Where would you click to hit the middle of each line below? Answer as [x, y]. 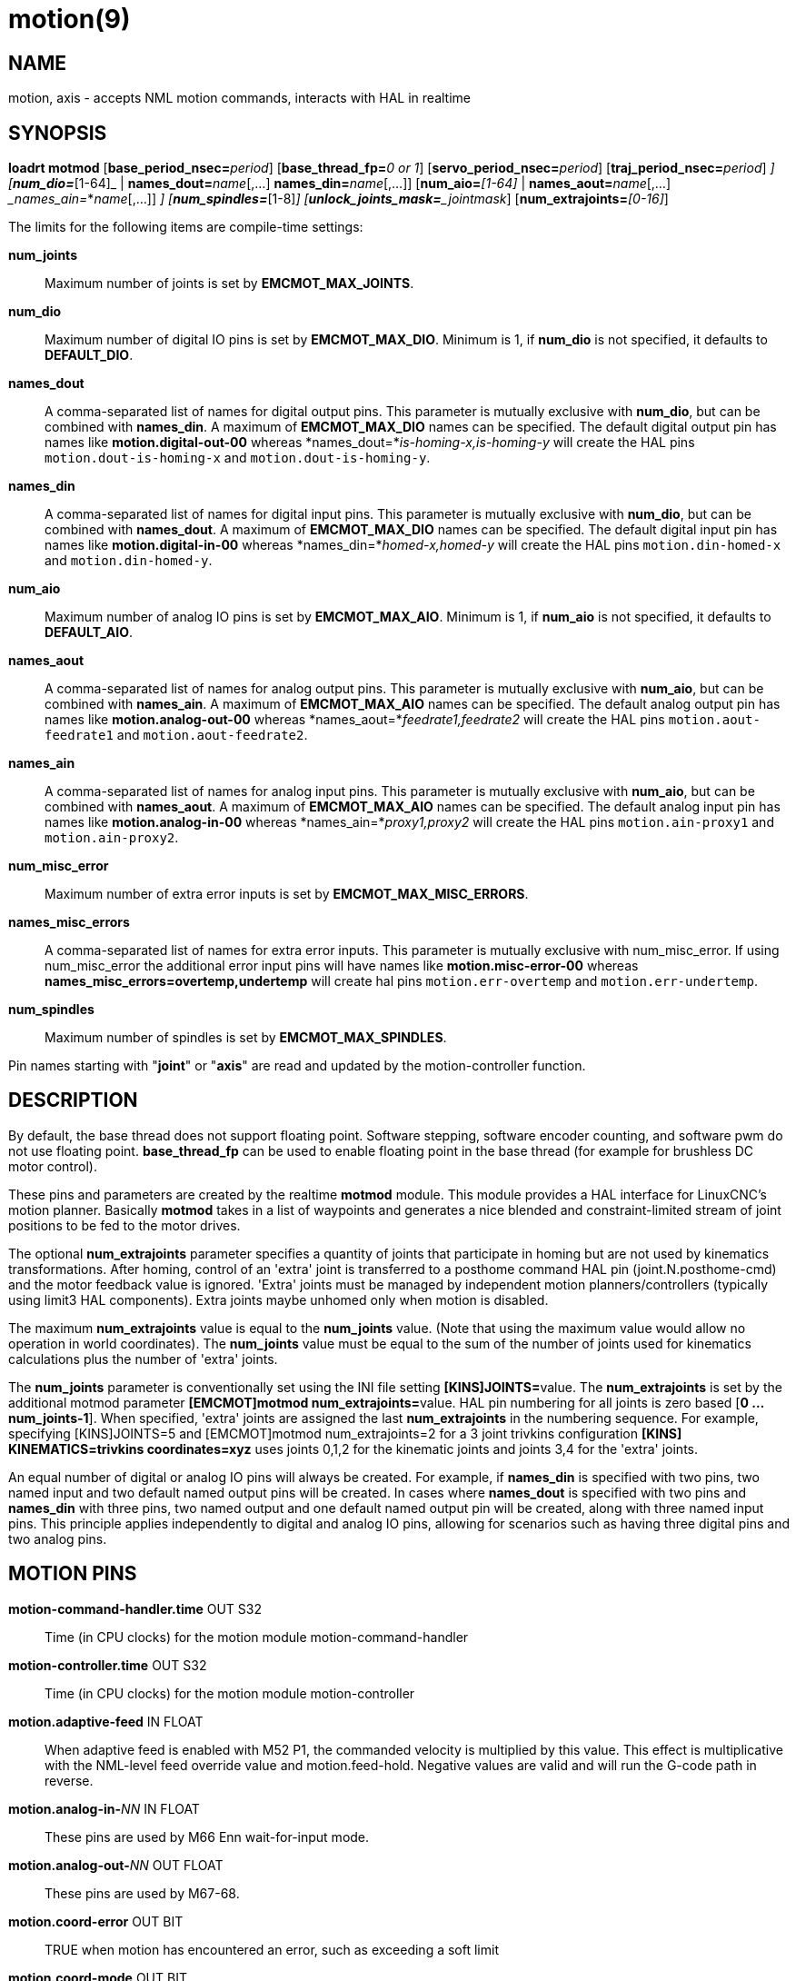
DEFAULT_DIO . [89, 355]
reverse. [69, 1780]
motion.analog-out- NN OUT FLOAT [116, 1865]
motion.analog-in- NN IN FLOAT [104, 1808]
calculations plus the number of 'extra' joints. [143, 1359]
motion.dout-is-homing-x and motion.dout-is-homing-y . [238, 458]
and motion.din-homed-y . [129, 561]
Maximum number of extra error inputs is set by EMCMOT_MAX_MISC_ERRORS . [287, 894]
